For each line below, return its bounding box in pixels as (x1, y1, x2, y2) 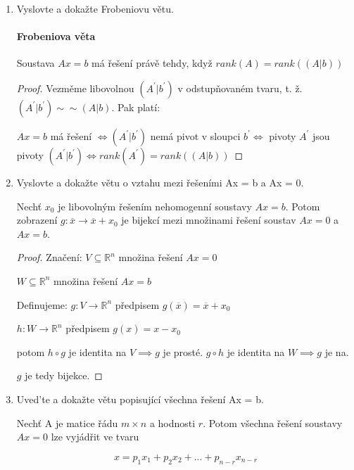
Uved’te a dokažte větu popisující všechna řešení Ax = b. (16, 391, 264, 406)
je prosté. (163, 344, 203, 359)
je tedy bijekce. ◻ (25, 368, 103, 383)
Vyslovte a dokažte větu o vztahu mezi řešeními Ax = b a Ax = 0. (16, 174, 304, 189)
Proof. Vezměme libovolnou (16, 80, 134, 95)
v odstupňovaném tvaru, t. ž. (177, 80, 303, 95)
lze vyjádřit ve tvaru (51, 429, 139, 444)
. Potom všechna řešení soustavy (203, 415, 343, 430)
